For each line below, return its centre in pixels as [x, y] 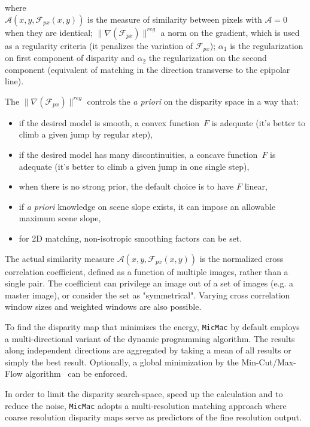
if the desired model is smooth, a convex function [109, 122]
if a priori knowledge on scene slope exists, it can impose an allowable [147, 206]
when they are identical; [49, 32]
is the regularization [267, 45]
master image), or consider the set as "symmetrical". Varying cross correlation [148, 295]
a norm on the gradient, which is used [230, 32]
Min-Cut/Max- [269, 362]
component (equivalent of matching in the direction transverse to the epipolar [148, 69]
